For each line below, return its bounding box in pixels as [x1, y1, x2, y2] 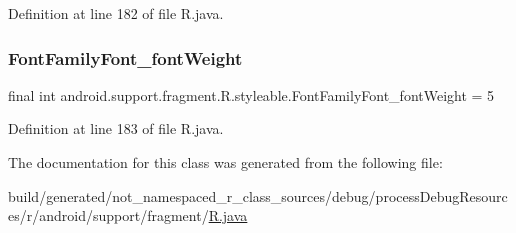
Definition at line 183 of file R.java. [8, 118, 224, 139]
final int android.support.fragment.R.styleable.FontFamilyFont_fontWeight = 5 [8, 84, 495, 105]
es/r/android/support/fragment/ [8, 205, 209, 226]
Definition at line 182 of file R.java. [8, 3, 224, 23]
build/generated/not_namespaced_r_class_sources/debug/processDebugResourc [8, 185, 508, 206]
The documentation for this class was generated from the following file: [8, 152, 443, 172]
